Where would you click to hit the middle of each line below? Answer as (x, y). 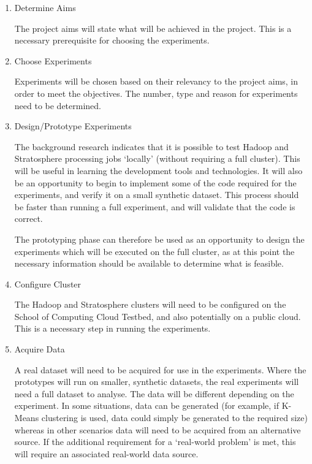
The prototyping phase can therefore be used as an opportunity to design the (159, 239)
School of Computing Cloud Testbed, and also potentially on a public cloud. (158, 316)
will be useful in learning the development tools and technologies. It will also (158, 170)
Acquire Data (40, 349)
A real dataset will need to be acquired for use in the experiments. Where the (160, 369)
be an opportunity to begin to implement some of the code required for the (155, 182)
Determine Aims (45, 7)
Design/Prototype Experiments (73, 126)
